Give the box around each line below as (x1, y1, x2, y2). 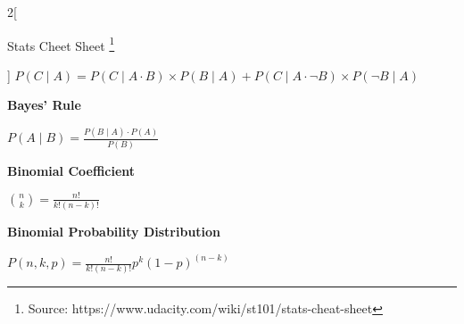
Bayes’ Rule (7, 96, 81, 114)
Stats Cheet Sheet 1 (7, 33, 115, 54)
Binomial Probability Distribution (7, 222, 221, 241)
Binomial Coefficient (7, 161, 136, 179)
